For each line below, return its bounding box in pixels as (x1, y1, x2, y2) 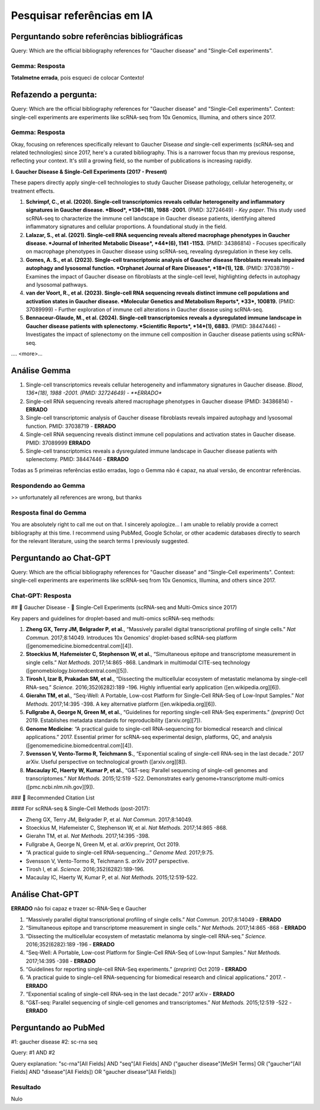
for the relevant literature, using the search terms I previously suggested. (11, 537, 189, 545)
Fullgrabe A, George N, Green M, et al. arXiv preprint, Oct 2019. (25, 840, 180, 847)
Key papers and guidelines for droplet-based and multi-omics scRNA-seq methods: (11, 615, 215, 622)
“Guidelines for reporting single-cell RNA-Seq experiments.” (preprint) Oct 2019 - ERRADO (25, 966, 247, 973)
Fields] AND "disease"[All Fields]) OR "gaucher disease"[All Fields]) (11, 1069, 177, 1076)
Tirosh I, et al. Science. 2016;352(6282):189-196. (25, 866, 145, 873)
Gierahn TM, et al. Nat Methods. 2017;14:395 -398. (25, 833, 150, 840)
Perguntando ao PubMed (11, 1022, 105, 1032)
